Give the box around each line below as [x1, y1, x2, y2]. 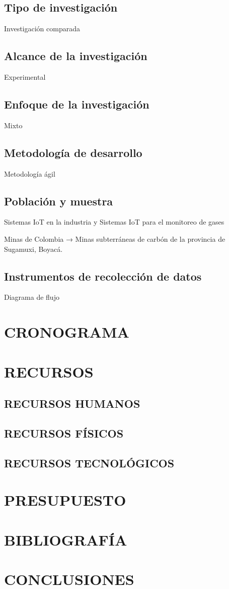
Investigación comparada [4, 23, 81, 34]
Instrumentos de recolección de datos [4, 268, 202, 284]
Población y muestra [4, 193, 113, 208]
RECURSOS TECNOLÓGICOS [4, 455, 175, 470]
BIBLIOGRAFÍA [4, 529, 127, 550]
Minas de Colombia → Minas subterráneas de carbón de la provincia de [4, 233, 225, 244]
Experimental [4, 72, 46, 82]
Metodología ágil [4, 168, 55, 179]
